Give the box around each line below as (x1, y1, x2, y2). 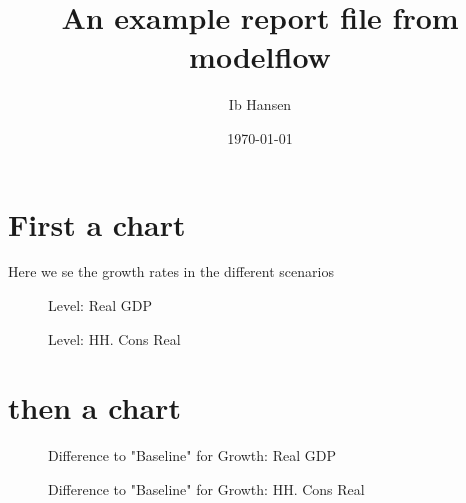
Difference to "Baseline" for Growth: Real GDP (48, 445, 336, 466)
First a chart (8, 203, 186, 244)
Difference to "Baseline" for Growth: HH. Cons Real (48, 478, 365, 499)
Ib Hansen (228, 94, 292, 115)
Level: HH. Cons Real (48, 328, 181, 349)
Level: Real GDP (48, 295, 152, 316)
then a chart (8, 387, 181, 428)
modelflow (189, 36, 331, 77)
